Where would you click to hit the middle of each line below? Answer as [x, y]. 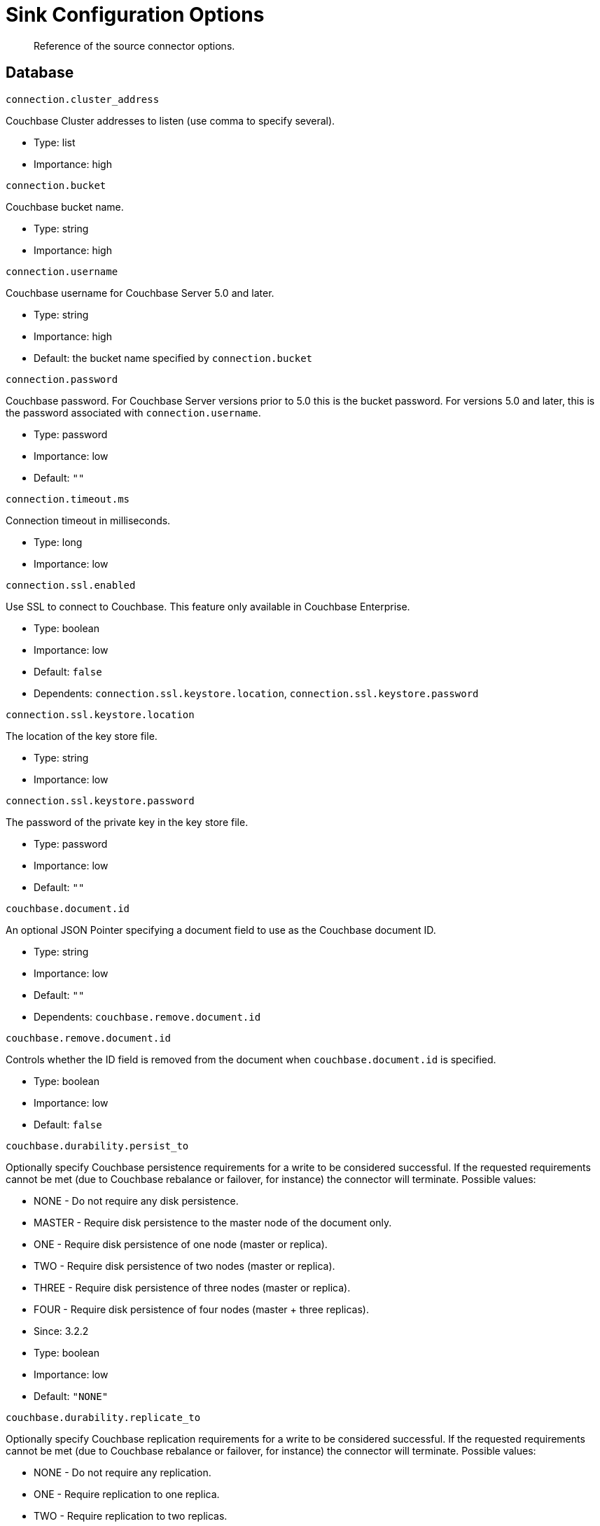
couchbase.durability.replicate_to [103, 1417]
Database [40, 73]
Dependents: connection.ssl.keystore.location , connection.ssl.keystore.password [256, 693]
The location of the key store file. [82, 736]
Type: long [58, 542]
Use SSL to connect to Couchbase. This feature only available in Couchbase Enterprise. [208, 606]
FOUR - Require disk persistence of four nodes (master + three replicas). [201, 1309]
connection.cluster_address [83, 99]
